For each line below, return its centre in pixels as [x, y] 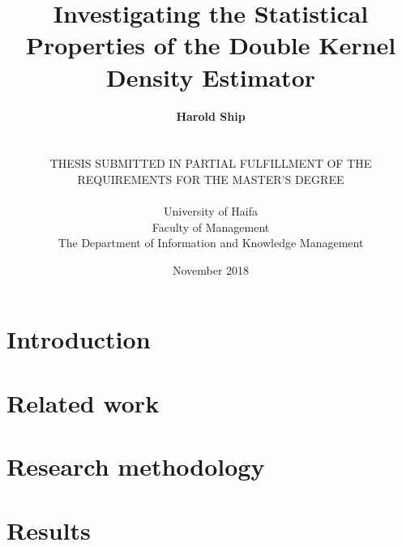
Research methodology [136, 466]
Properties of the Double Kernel [211, 45]
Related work [83, 402]
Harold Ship [211, 115]
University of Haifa [211, 211]
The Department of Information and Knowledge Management [211, 243]
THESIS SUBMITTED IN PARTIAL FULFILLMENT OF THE [211, 163]
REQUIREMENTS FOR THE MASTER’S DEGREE [211, 179]
